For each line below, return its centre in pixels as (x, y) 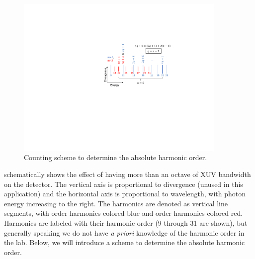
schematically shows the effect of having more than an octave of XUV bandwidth (127, 174)
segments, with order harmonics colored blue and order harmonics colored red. (124, 213)
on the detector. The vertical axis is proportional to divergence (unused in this (124, 184)
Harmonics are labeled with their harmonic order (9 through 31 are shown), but (126, 222)
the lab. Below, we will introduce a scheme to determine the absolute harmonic (125, 242)
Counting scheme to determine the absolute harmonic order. (116, 157)
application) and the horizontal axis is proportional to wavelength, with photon (125, 194)
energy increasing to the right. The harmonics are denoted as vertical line (116, 203)
